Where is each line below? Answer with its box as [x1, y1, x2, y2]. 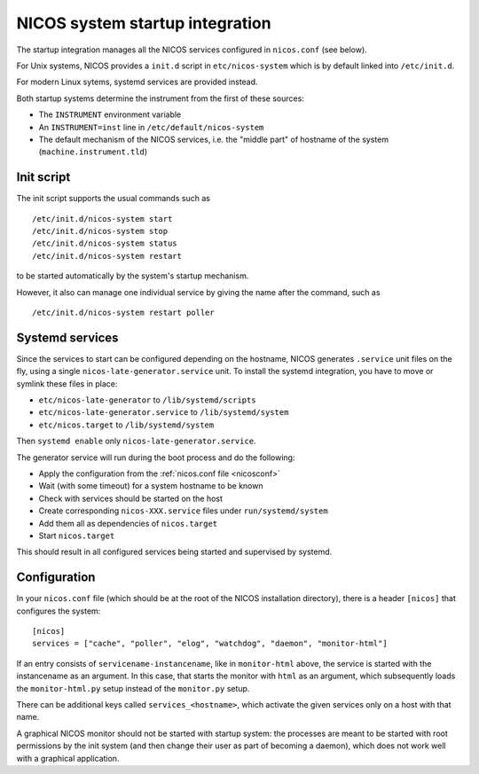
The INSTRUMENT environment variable [38, 109, 182, 120]
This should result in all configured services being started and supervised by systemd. [16, 546, 333, 558]
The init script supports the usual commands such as [16, 193, 210, 204]
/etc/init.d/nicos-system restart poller [32, 307, 215, 317]
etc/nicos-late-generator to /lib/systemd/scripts [38, 395, 256, 405]
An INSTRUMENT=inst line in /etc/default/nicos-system [38, 121, 264, 132]
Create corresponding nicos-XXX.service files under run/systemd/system [38, 505, 328, 516]
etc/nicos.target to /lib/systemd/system [38, 419, 215, 430]
